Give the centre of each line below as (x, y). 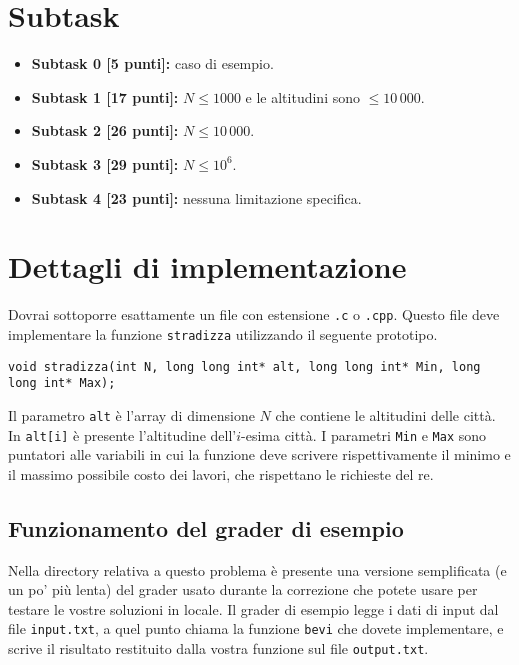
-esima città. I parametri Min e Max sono (364, 434)
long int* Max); (62, 383)
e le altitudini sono (302, 96)
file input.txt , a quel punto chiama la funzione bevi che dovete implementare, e (256, 628)
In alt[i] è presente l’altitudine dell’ (122, 434)
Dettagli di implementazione (207, 266)
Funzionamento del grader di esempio (206, 527)
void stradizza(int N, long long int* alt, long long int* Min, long (244, 366)
